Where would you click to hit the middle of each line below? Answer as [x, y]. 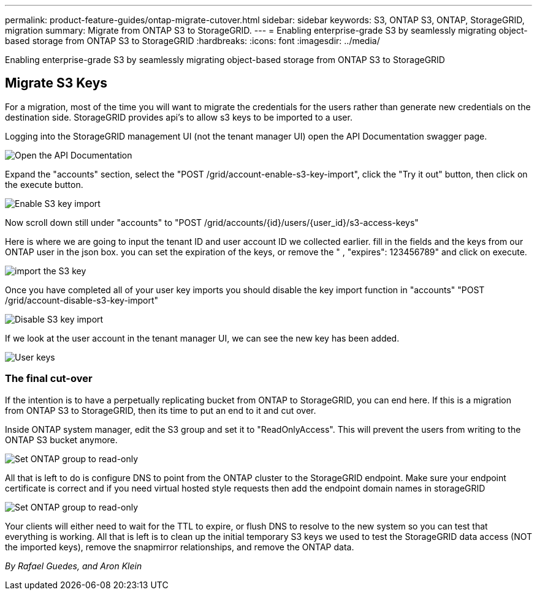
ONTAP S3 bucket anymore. [61, 440]
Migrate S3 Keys [56, 83]
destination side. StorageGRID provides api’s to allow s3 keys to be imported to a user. [179, 117]
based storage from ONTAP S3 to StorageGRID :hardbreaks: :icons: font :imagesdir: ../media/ [192, 41]
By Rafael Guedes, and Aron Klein [74, 566]
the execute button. [44, 184]
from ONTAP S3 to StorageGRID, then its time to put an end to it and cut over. [161, 410]
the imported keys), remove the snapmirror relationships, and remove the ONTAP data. [180, 547]
